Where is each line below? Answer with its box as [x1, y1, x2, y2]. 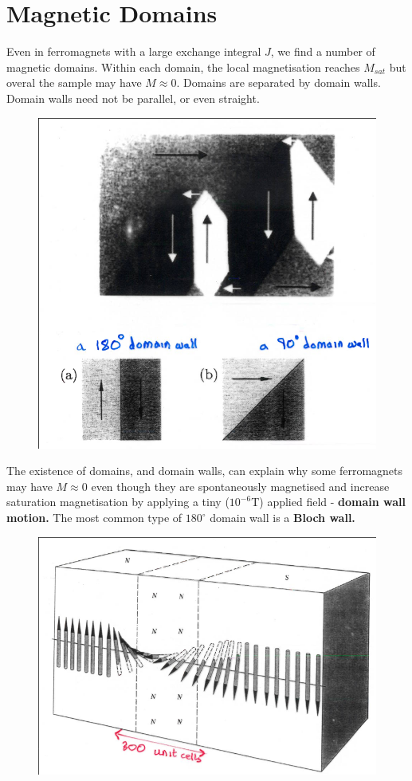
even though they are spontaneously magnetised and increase [91, 477, 390, 494]
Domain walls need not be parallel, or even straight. [6, 89, 260, 106]
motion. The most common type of [6, 509, 182, 526]
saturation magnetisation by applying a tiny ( [6, 493, 230, 510]
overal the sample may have [6, 74, 142, 91]
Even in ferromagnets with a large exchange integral [6, 43, 261, 60]
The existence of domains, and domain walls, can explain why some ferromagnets [6, 462, 403, 479]
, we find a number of [270, 43, 375, 60]
